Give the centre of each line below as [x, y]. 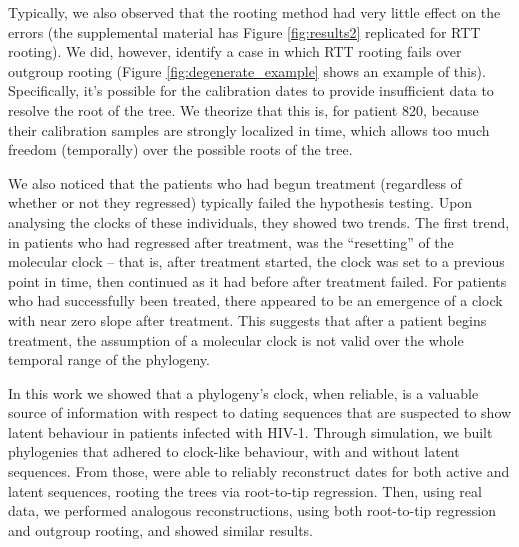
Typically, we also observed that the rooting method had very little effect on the [254, 12]
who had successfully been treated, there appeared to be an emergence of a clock [255, 300]
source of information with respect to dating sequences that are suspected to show [260, 412]
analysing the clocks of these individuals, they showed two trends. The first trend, [259, 221]
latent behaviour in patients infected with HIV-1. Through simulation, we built [250, 431]
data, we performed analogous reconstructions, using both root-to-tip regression [252, 510]
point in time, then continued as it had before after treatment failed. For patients [257, 280]
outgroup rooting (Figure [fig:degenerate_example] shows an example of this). [247, 70]
